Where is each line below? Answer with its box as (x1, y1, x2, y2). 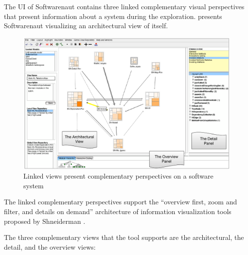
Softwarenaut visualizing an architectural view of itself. (4, 20, 168, 31)
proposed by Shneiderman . (4, 216, 86, 226)
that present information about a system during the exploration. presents (4, 11, 222, 21)
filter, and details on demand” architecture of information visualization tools (4, 206, 231, 216)
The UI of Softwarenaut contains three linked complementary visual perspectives (4, 1, 245, 11)
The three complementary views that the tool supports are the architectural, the (4, 232, 244, 242)
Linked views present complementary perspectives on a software (23, 171, 213, 181)
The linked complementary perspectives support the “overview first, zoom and (4, 197, 237, 207)
